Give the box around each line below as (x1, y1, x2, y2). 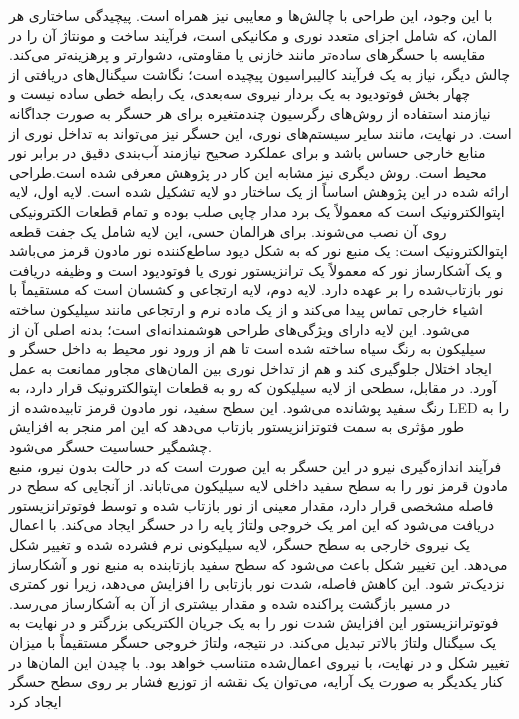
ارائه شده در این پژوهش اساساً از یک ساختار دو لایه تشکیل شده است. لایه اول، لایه (9, 181, 509, 202)
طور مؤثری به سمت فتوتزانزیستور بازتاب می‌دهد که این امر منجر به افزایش (9, 416, 465, 437)
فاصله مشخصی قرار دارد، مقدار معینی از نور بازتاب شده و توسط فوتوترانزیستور (9, 494, 494, 515)
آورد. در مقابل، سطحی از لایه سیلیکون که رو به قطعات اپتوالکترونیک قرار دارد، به (9, 377, 497, 398)
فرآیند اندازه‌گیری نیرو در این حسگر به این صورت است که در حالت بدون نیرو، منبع (9, 455, 502, 476)
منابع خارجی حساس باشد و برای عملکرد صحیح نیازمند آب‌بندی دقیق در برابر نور (9, 142, 486, 163)
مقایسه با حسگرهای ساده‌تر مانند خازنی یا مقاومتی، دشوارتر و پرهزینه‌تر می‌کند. (9, 44, 486, 65)
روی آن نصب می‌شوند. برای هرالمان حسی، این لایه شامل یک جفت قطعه (9, 220, 447, 241)
